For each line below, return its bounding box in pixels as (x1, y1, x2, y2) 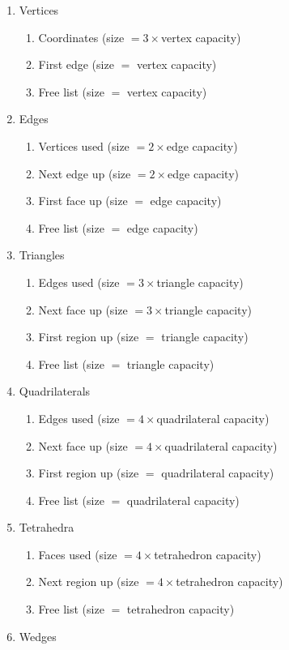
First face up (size (38, 192, 128, 209)
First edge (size (38, 56, 114, 73)
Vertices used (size (38, 137, 130, 154)
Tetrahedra (19, 519, 74, 536)
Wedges (19, 627, 57, 644)
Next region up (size (38, 573, 139, 590)
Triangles (19, 246, 65, 263)
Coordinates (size (38, 28, 125, 45)
